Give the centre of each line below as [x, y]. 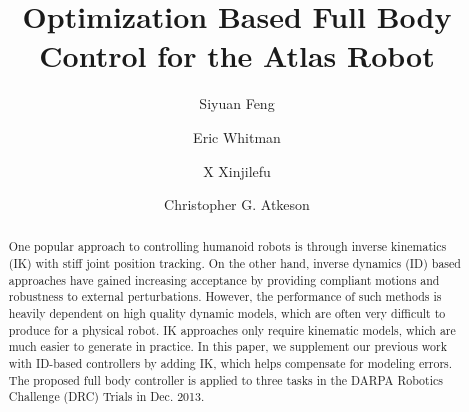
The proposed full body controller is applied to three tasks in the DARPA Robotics [225, 379]
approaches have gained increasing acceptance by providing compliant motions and [224, 279]
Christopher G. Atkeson [237, 204]
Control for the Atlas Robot [237, 55]
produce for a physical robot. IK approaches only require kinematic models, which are [232, 329]
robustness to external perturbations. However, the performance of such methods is [225, 296]
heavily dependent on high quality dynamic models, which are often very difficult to [227, 313]
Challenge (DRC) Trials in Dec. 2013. [106, 396]
